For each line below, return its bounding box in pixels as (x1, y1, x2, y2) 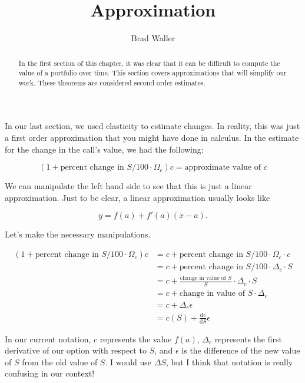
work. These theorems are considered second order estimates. (18, 77, 205, 87)
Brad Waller (131, 32, 175, 44)
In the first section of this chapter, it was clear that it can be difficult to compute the (18, 58, 280, 68)
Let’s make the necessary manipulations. (5, 228, 151, 240)
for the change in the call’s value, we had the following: (5, 143, 204, 155)
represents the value (100, 332, 172, 345)
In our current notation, (5, 332, 91, 345)
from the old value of (22, 355, 98, 368)
